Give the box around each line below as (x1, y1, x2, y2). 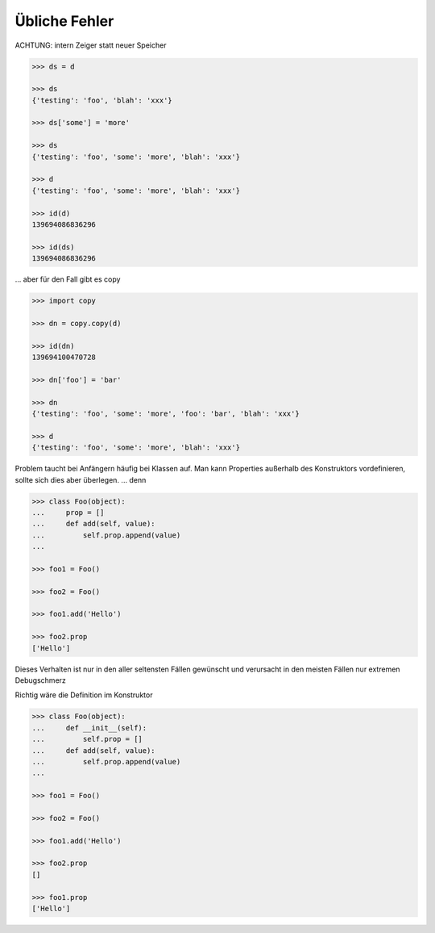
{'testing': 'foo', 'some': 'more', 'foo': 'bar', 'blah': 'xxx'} (31, 409, 300, 419)
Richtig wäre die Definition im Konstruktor (14, 690, 153, 700)
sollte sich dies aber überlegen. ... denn (14, 475, 147, 484)
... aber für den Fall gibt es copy (14, 274, 121, 284)
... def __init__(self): (31, 723, 147, 732)
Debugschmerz (14, 676, 66, 685)
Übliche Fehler (14, 12, 114, 30)
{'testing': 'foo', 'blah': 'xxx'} (31, 95, 172, 105)
